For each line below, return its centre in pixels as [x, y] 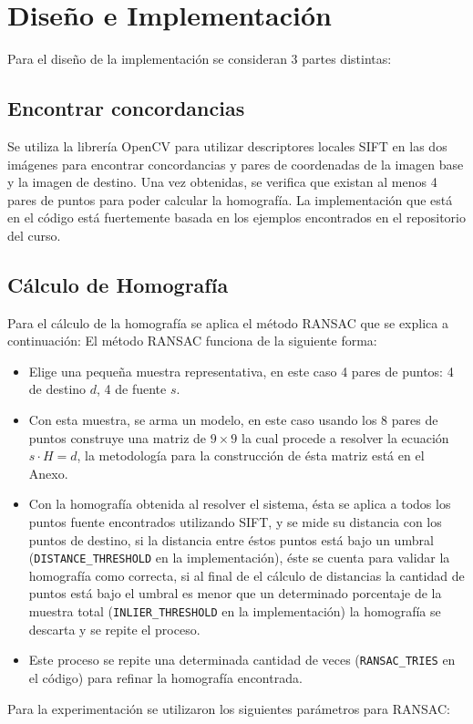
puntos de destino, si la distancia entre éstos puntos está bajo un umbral [231, 539]
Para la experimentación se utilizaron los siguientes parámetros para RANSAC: [229, 708]
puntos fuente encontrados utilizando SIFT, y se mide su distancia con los [235, 522]
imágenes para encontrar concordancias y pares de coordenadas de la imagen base [236, 164]
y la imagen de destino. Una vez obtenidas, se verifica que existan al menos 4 [222, 182]
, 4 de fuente [132, 389]
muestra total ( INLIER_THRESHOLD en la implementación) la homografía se [235, 611]
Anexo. [48, 473]
